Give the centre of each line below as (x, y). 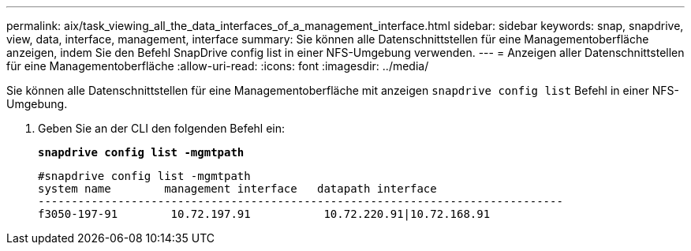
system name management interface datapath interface (237, 189)
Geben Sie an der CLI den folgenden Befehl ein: (162, 128)
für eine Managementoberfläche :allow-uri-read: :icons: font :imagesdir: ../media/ (218, 66)
